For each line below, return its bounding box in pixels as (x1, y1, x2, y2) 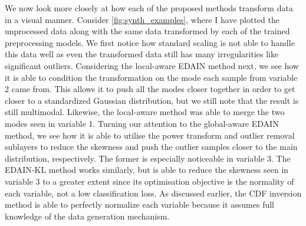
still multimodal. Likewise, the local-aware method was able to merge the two (5, 106, 285, 118)
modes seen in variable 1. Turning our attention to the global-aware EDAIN (5, 117, 279, 129)
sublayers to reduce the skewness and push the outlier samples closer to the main (5, 140, 298, 153)
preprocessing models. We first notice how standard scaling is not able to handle (5, 36, 295, 48)
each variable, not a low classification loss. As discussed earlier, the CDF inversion (5, 186, 302, 199)
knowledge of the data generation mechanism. (5, 209, 170, 222)
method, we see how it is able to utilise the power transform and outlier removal (5, 129, 295, 141)
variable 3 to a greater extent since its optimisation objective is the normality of (5, 175, 294, 187)
